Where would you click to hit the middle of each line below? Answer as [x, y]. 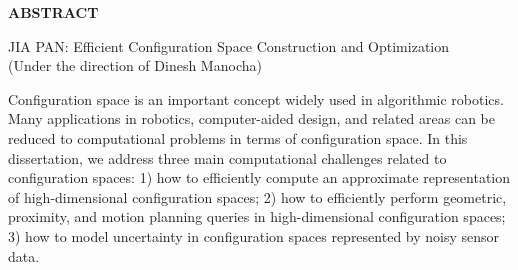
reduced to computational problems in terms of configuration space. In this [238, 137]
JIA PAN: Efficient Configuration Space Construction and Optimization [229, 45]
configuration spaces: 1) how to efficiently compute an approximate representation [259, 177]
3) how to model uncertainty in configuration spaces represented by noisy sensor [254, 235]
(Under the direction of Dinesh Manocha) [135, 65]
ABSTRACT [53, 12]
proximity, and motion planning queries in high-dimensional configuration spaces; [257, 216]
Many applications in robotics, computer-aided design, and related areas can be [251, 118]
